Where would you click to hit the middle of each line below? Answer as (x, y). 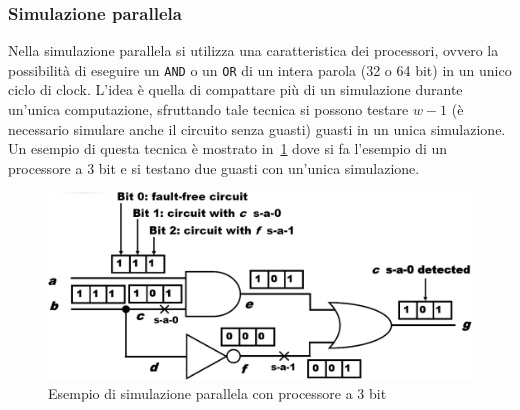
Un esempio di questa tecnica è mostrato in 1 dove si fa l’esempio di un (228, 148)
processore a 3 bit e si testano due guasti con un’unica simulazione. (214, 167)
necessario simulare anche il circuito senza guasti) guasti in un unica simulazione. (257, 128)
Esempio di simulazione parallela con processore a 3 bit (217, 393)
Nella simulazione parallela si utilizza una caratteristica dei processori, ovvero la (253, 50)
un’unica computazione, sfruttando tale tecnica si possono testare (208, 109)
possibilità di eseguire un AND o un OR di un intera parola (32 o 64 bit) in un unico (260, 69)
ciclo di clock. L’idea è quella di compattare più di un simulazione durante (235, 89)
